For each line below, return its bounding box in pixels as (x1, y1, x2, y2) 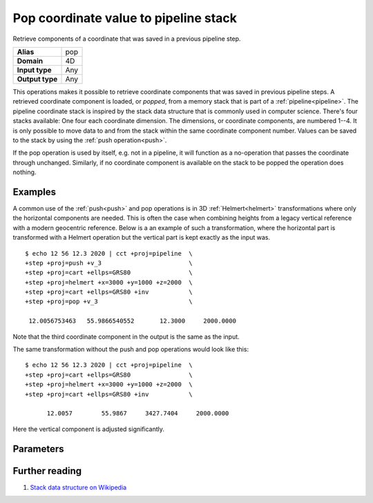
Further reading (12, 465, 82, 477)
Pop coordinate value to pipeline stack (12, 10, 238, 26)
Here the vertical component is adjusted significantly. (12, 425, 165, 433)
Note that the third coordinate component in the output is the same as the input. (12, 332, 240, 341)
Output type (17, 74, 58, 84)
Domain (17, 56, 44, 66)
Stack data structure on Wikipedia (30, 483, 127, 491)
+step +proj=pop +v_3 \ (25, 298, 193, 305)
